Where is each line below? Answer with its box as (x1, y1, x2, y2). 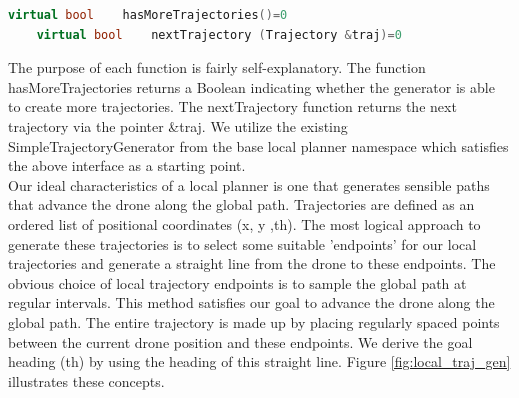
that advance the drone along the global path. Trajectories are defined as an (8, 194, 475, 215)
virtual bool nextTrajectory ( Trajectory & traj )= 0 (36, 27, 402, 42)
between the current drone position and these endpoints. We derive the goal (8, 331, 473, 352)
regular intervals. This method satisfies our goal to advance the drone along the (8, 292, 495, 313)
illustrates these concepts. (8, 370, 165, 391)
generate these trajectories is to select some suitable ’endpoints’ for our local (8, 233, 477, 254)
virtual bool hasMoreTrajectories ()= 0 (8, 8, 288, 22)
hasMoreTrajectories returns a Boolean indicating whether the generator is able (8, 76, 495, 97)
